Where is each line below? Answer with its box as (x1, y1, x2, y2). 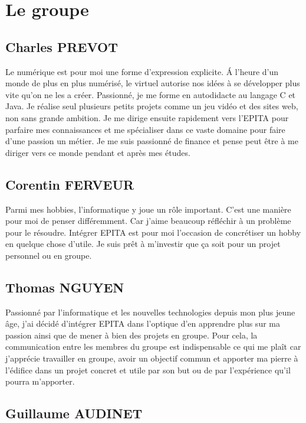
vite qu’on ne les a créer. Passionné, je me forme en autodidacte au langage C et (5, 88, 296, 100)
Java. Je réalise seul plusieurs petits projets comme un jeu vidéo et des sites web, (5, 100, 298, 112)
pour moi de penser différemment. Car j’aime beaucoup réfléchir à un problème (5, 214, 291, 227)
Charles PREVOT (5, 37, 118, 56)
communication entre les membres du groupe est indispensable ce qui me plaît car (5, 340, 301, 353)
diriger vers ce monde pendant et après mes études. (5, 146, 190, 158)
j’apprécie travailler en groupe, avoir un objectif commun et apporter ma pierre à (5, 352, 298, 365)
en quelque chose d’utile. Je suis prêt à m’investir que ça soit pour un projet (5, 237, 281, 250)
